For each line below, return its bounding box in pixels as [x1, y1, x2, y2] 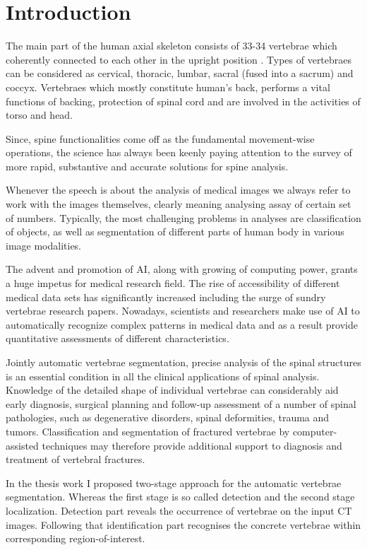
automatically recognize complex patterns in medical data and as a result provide [6, 317, 358, 332]
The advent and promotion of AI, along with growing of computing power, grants [6, 262, 358, 276]
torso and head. [6, 107, 73, 122]
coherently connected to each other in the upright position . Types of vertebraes [6, 52, 352, 66]
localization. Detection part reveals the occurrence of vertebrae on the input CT [6, 503, 352, 517]
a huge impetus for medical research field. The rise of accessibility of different [6, 276, 340, 291]
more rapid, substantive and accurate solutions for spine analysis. [6, 158, 289, 173]
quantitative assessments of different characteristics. [6, 331, 229, 346]
